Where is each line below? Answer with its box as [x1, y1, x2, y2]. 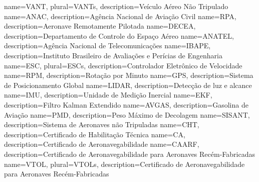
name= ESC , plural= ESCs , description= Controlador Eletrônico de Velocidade [4, 60, 242, 70]
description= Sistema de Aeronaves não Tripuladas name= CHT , [4, 119, 199, 130]
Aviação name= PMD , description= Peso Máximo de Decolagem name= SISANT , [4, 109, 250, 120]
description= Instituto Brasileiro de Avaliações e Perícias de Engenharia [4, 50, 222, 60]
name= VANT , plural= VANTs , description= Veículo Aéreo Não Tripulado [4, 1, 228, 11]
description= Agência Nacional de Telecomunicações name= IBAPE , [4, 40, 211, 51]
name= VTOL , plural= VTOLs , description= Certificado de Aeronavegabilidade [4, 158, 245, 169]
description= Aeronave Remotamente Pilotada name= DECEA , [4, 21, 196, 31]
